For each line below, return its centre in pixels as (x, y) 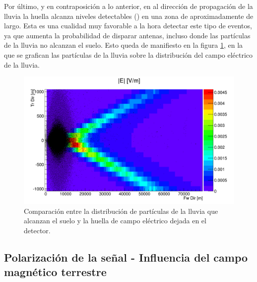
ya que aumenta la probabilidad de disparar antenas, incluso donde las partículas (127, 35)
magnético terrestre (55, 272)
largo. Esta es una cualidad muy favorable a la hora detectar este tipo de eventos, (128, 26)
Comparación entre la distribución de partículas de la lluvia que (121, 211)
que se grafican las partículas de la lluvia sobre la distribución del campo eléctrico (128, 54)
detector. (37, 230)
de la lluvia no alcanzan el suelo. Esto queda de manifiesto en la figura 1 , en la (124, 45)
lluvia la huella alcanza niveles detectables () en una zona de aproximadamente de (129, 16)
